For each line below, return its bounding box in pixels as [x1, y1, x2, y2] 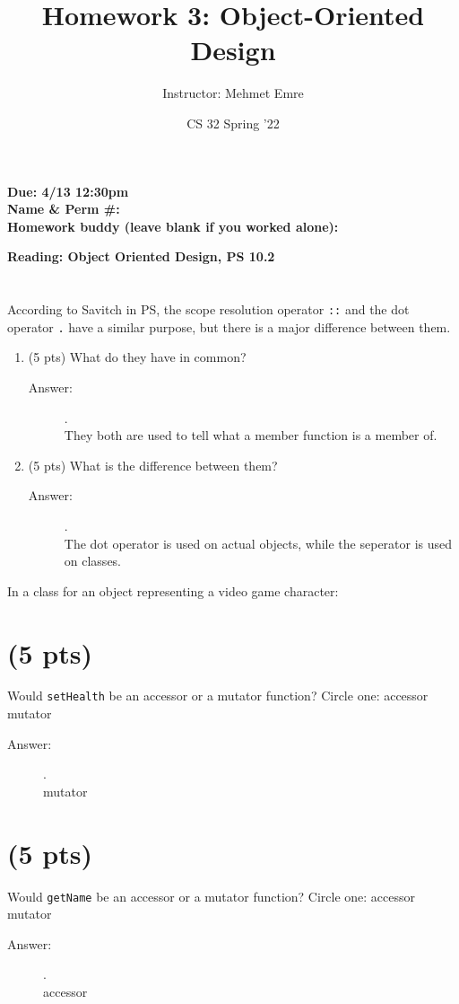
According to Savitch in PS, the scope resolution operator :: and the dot [7, 300, 410, 319]
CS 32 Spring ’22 [186, 113, 280, 132]
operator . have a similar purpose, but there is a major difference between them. [7, 317, 451, 336]
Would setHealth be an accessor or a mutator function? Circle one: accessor [7, 686, 429, 705]
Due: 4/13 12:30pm [7, 181, 129, 200]
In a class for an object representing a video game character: [7, 581, 339, 600]
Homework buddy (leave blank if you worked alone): [7, 216, 339, 235]
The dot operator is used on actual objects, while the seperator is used [64, 533, 453, 552]
